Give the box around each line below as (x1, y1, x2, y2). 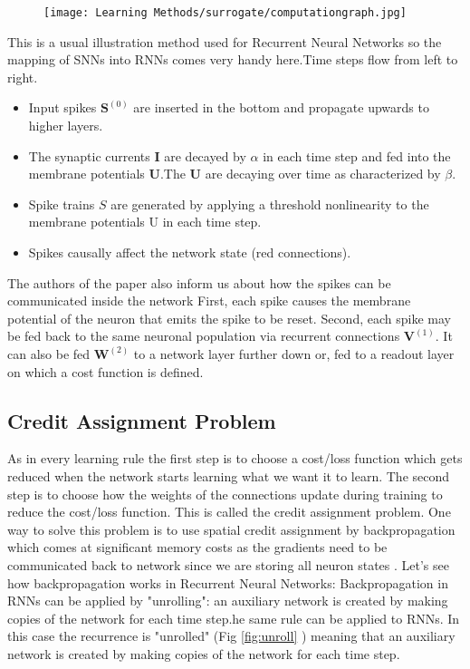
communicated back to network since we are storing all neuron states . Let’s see (7, 555, 449, 574)
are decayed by (164, 146, 246, 165)
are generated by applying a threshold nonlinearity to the (110, 194, 429, 213)
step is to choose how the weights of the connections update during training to (7, 484, 443, 503)
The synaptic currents (28, 146, 150, 165)
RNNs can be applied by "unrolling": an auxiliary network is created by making (7, 591, 448, 610)
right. (7, 67, 38, 86)
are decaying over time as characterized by (205, 164, 441, 183)
